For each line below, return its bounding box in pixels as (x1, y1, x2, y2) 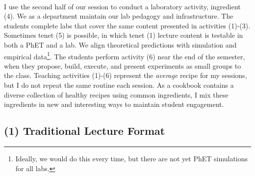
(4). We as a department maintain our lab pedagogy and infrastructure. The (4, 11, 233, 21)
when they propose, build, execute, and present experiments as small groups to (4, 60, 241, 71)
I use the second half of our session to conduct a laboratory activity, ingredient (4, 1, 241, 11)
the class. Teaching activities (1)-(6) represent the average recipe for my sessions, (4, 70, 247, 80)
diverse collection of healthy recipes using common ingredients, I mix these (4, 89, 229, 100)
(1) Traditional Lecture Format (4, 123, 165, 138)
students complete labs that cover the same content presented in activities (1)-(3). (4, 20, 251, 30)
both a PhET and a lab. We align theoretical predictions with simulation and (4, 39, 237, 50)
